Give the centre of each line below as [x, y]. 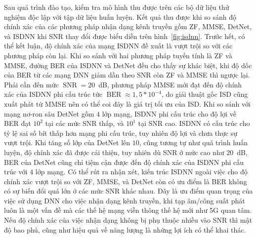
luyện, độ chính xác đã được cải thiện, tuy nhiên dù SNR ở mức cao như [114, 152]
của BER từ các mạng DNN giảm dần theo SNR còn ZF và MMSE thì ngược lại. [127, 75]
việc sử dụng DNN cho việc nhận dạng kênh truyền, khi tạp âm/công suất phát [125, 200]
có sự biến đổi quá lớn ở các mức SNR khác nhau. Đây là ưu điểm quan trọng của [128, 191]
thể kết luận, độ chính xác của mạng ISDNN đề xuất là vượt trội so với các [118, 46]
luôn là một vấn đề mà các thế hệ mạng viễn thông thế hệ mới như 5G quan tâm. [128, 210]
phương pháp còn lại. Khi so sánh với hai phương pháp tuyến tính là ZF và [118, 55]
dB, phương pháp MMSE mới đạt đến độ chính [170, 84]
